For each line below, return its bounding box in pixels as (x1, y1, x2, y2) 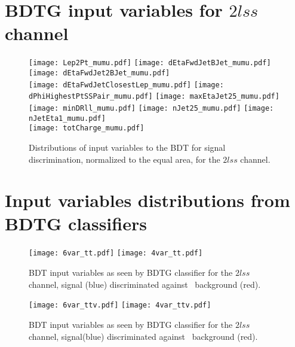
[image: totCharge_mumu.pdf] (29, 124, 145, 133)
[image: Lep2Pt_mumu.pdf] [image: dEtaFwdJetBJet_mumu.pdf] (29, 59, 271, 68)
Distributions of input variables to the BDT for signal (29, 141, 226, 153)
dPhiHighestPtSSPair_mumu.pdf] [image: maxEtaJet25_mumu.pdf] (29, 92, 279, 101)
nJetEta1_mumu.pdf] (29, 114, 106, 123)
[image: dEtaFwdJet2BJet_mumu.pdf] (29, 68, 170, 77)
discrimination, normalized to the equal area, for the (29, 153, 220, 165)
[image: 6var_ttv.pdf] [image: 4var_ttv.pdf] (29, 301, 211, 310)
